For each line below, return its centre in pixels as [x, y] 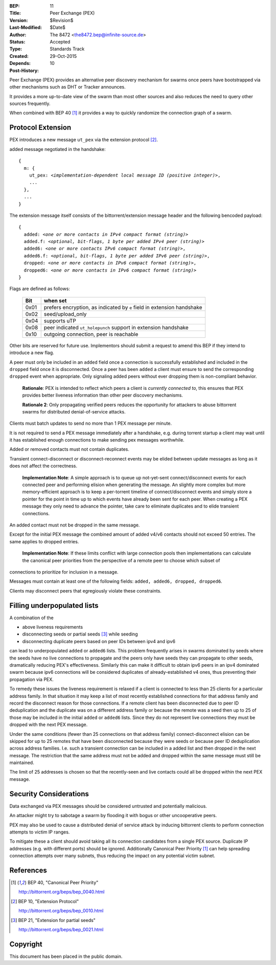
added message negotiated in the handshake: [57, 149]
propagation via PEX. [31, 679]
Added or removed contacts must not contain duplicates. [70, 449]
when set [55, 300]
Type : [16, 49]
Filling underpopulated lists [54, 606]
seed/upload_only [65, 314]
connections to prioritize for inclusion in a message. [64, 572]
